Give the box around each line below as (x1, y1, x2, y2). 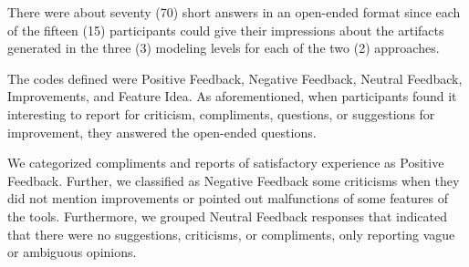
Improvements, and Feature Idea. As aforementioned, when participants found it (7, 87, 457, 106)
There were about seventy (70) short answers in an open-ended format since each (7, 3, 461, 21)
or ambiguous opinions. (7, 242, 137, 262)
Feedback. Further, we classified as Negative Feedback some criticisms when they (7, 170, 460, 190)
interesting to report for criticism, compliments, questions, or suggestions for (7, 104, 435, 123)
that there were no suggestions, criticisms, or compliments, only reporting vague (7, 224, 455, 243)
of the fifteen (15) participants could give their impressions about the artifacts (7, 20, 444, 39)
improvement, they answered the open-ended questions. (7, 122, 317, 141)
